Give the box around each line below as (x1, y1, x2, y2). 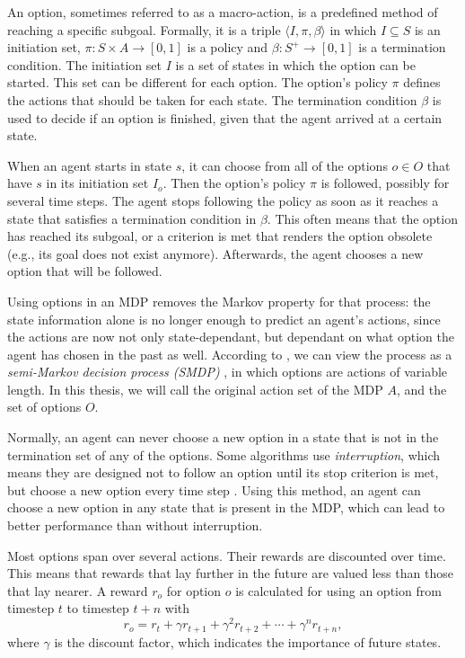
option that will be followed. (7, 262, 162, 280)
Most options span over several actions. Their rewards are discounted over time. (7, 546, 446, 565)
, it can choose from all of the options (181, 156, 388, 174)
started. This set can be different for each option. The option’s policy (7, 73, 388, 92)
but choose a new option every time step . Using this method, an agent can (7, 480, 421, 499)
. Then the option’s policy (162, 173, 306, 192)
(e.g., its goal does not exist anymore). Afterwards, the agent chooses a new (7, 244, 424, 262)
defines (403, 73, 441, 92)
